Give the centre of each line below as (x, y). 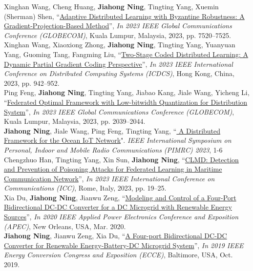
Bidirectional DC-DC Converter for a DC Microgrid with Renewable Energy (118, 207)
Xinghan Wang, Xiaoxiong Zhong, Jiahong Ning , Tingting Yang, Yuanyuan (120, 45)
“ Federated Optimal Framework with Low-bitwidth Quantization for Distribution (126, 102)
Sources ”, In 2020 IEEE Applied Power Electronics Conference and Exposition (121, 217)
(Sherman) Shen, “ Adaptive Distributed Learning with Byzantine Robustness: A (124, 16)
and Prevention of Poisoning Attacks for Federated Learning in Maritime (113, 169)
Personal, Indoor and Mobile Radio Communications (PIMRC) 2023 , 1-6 (113, 149)
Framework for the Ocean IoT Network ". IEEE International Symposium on (118, 140)
